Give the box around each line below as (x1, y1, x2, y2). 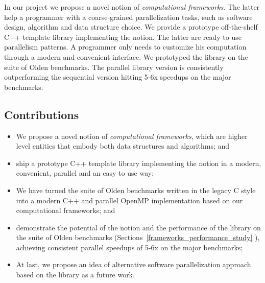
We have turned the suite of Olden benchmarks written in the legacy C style (16, 184, 256, 195)
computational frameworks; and (16, 205, 115, 216)
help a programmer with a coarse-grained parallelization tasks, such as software (4, 11, 253, 22)
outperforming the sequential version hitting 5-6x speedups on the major (4, 72, 231, 82)
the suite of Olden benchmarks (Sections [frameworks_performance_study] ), (16, 232, 260, 243)
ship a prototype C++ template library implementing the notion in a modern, (16, 157, 261, 168)
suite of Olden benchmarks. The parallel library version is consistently (4, 61, 224, 72)
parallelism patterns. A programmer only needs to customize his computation (4, 41, 247, 52)
